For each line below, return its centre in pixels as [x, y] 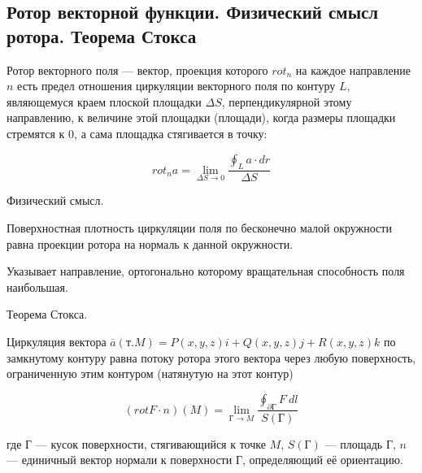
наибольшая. [37, 286]
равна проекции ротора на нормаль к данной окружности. [150, 243]
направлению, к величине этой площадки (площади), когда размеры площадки [201, 117]
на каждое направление [353, 69]
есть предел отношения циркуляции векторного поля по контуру [176, 86]
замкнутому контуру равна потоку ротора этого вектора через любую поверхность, [211, 357]
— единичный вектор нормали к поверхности [120, 460]
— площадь [354, 443]
